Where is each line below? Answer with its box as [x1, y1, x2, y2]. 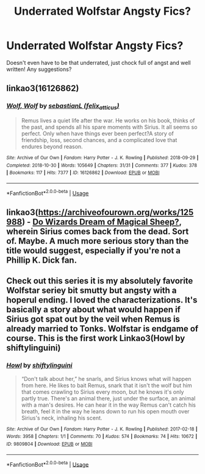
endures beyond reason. [21, 143, 84, 150]
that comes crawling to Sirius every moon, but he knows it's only [21, 388, 184, 396]
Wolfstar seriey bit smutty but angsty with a [6, 285, 177, 296]
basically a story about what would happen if [6, 304, 181, 315]
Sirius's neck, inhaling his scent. [21, 414, 103, 421]
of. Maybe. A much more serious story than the [6, 236, 189, 246]
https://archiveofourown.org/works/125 [38, 207, 194, 217]
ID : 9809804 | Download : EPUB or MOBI [6, 441, 93, 447]
